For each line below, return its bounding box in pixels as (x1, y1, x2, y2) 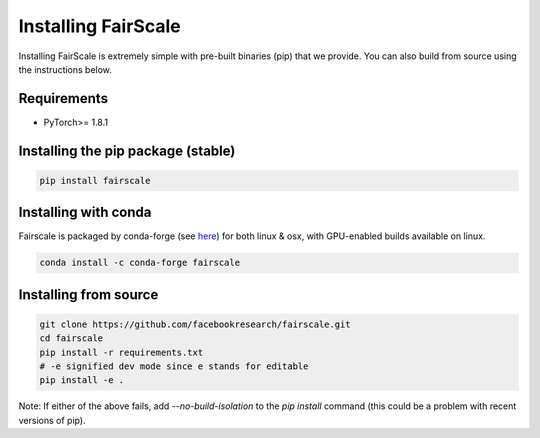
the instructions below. (18, 63, 112, 75)
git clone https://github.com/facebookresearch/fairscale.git (39, 318, 351, 330)
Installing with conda (18, 204, 152, 221)
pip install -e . (39, 375, 125, 386)
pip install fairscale (39, 175, 151, 186)
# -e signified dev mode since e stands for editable (39, 361, 309, 372)
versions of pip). (18, 414, 86, 426)
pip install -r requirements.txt (39, 346, 204, 358)
